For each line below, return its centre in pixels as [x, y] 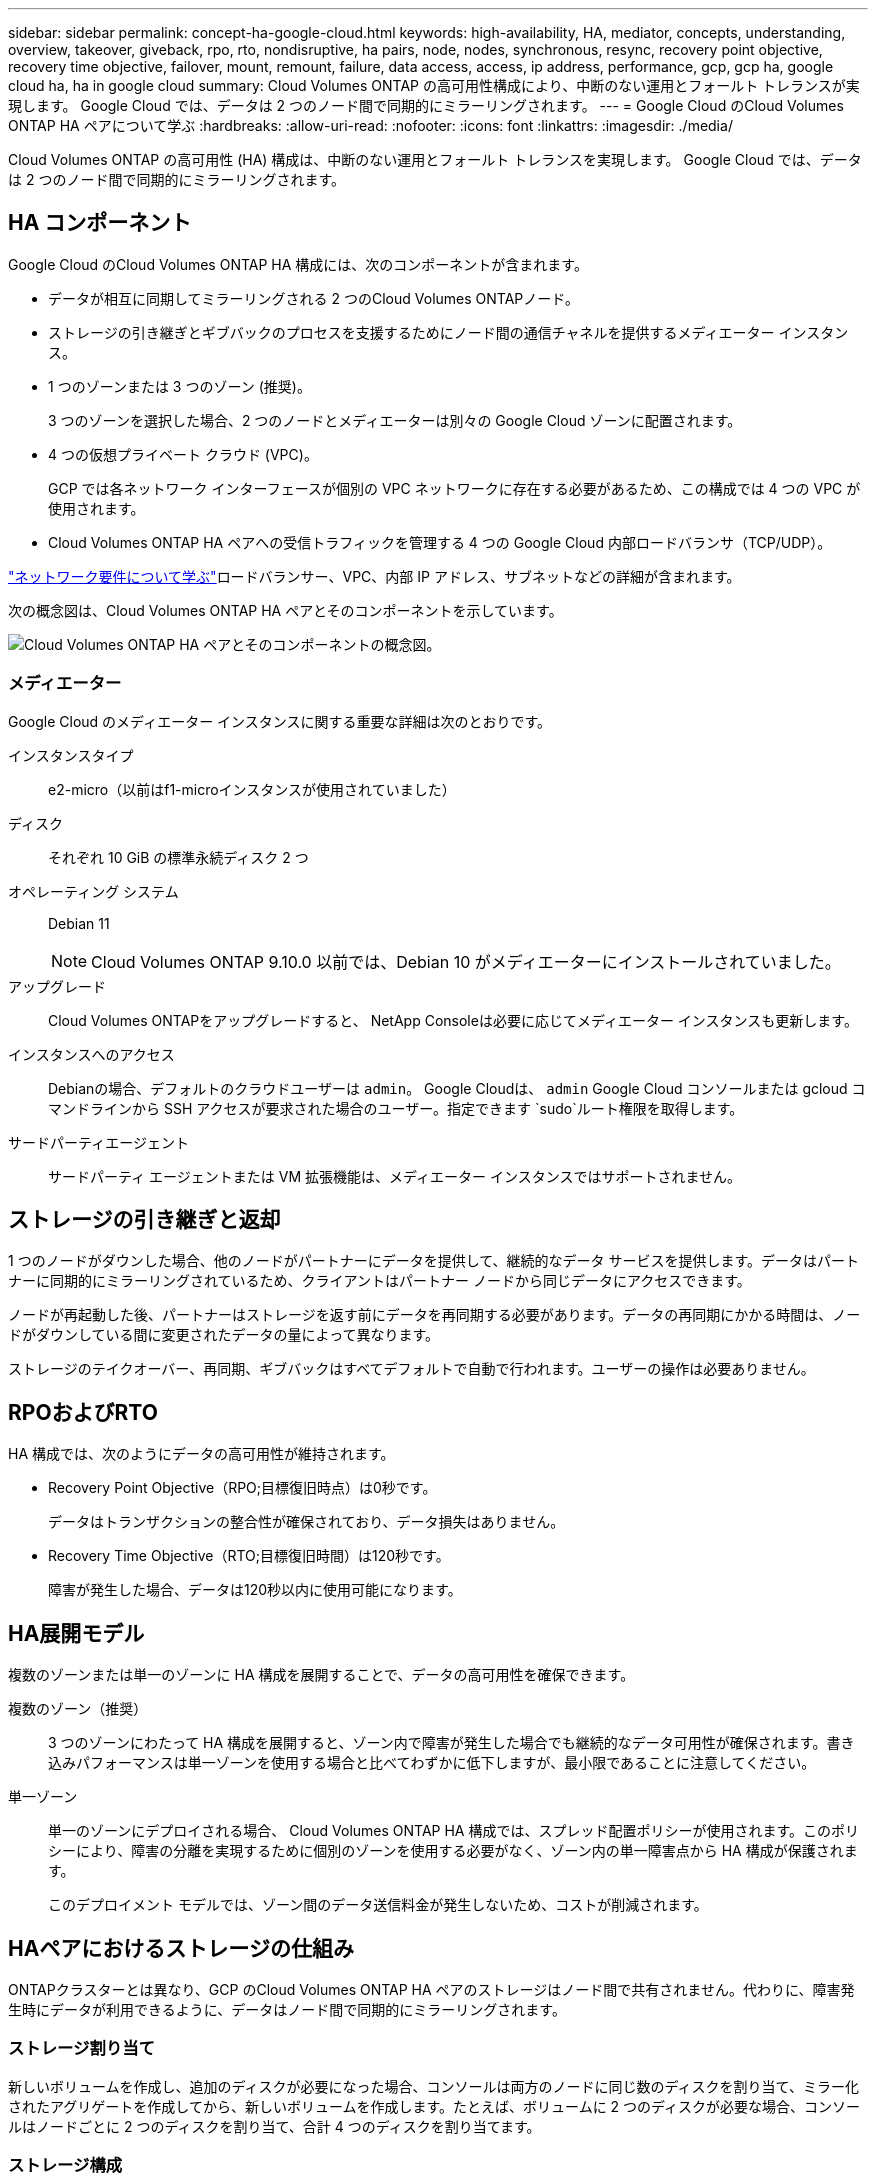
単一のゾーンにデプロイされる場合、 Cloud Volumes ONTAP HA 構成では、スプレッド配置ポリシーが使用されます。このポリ [454, 1831]
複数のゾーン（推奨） [78, 1709]
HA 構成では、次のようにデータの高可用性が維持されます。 [201, 1454]
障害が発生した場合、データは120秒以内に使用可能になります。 [255, 1590]
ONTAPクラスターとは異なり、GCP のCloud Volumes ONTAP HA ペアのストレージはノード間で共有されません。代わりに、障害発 [431, 1989]
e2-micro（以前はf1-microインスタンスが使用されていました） [252, 789]
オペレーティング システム [93, 891]
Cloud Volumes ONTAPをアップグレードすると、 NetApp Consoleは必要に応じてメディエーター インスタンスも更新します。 [453, 1020]
